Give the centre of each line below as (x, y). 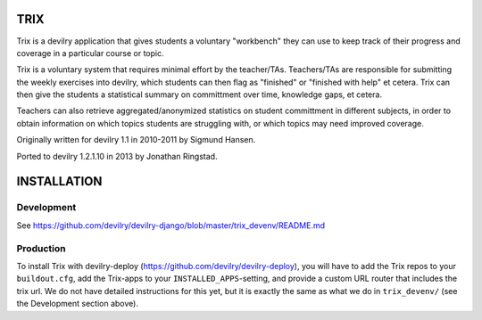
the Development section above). (77, 304)
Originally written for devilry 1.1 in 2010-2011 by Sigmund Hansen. (136, 140)
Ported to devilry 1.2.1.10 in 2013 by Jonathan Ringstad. (117, 156)
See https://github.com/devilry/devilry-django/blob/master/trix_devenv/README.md (171, 225)
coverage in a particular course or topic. (90, 53)
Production (41, 248)
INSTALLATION (59, 181)
